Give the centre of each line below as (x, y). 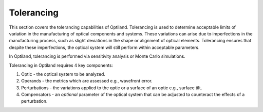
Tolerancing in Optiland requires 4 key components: (61, 65)
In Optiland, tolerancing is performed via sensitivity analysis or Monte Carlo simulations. (97, 56)
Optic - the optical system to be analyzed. (63, 74)
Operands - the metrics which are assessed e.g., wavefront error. (87, 81)
